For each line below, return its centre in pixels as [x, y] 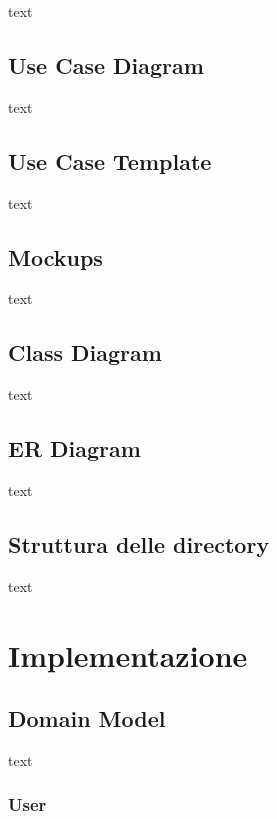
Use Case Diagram [106, 64]
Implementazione [128, 654]
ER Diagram [74, 448]
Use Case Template [110, 160]
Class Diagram [85, 352]
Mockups [55, 256]
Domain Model [87, 718]
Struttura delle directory [139, 543]
